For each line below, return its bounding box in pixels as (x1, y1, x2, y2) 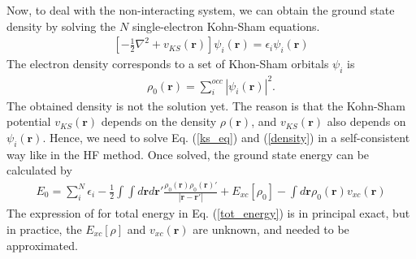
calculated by (6, 162, 72, 179)
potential (6, 113, 51, 130)
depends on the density (101, 113, 217, 130)
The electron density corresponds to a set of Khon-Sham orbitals (6, 55, 329, 72)
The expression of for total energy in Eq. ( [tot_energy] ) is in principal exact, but (6, 205, 410, 222)
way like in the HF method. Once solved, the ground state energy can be (6, 145, 370, 162)
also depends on (327, 113, 406, 130)
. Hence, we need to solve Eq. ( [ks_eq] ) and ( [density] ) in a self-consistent (42, 128, 410, 145)
